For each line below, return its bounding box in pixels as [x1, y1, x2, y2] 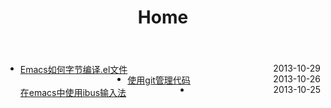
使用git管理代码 [127, 74, 191, 86]
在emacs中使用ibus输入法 [19, 87, 127, 99]
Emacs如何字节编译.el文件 [19, 64, 128, 76]
